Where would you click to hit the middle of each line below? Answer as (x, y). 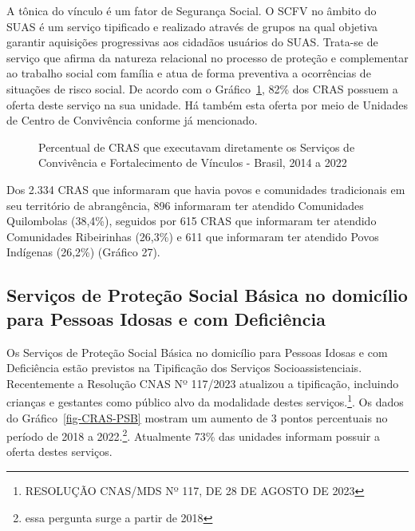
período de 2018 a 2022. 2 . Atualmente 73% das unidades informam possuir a (193, 435)
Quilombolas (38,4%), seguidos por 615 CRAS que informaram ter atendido (192, 221)
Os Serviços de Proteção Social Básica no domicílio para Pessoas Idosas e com (197, 352)
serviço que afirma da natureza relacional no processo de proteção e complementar (207, 57)
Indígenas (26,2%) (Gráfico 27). (83, 252)
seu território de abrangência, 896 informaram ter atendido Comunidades (185, 205)
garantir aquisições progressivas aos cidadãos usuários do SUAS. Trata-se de (192, 42)
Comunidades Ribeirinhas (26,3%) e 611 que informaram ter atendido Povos (193, 236)
